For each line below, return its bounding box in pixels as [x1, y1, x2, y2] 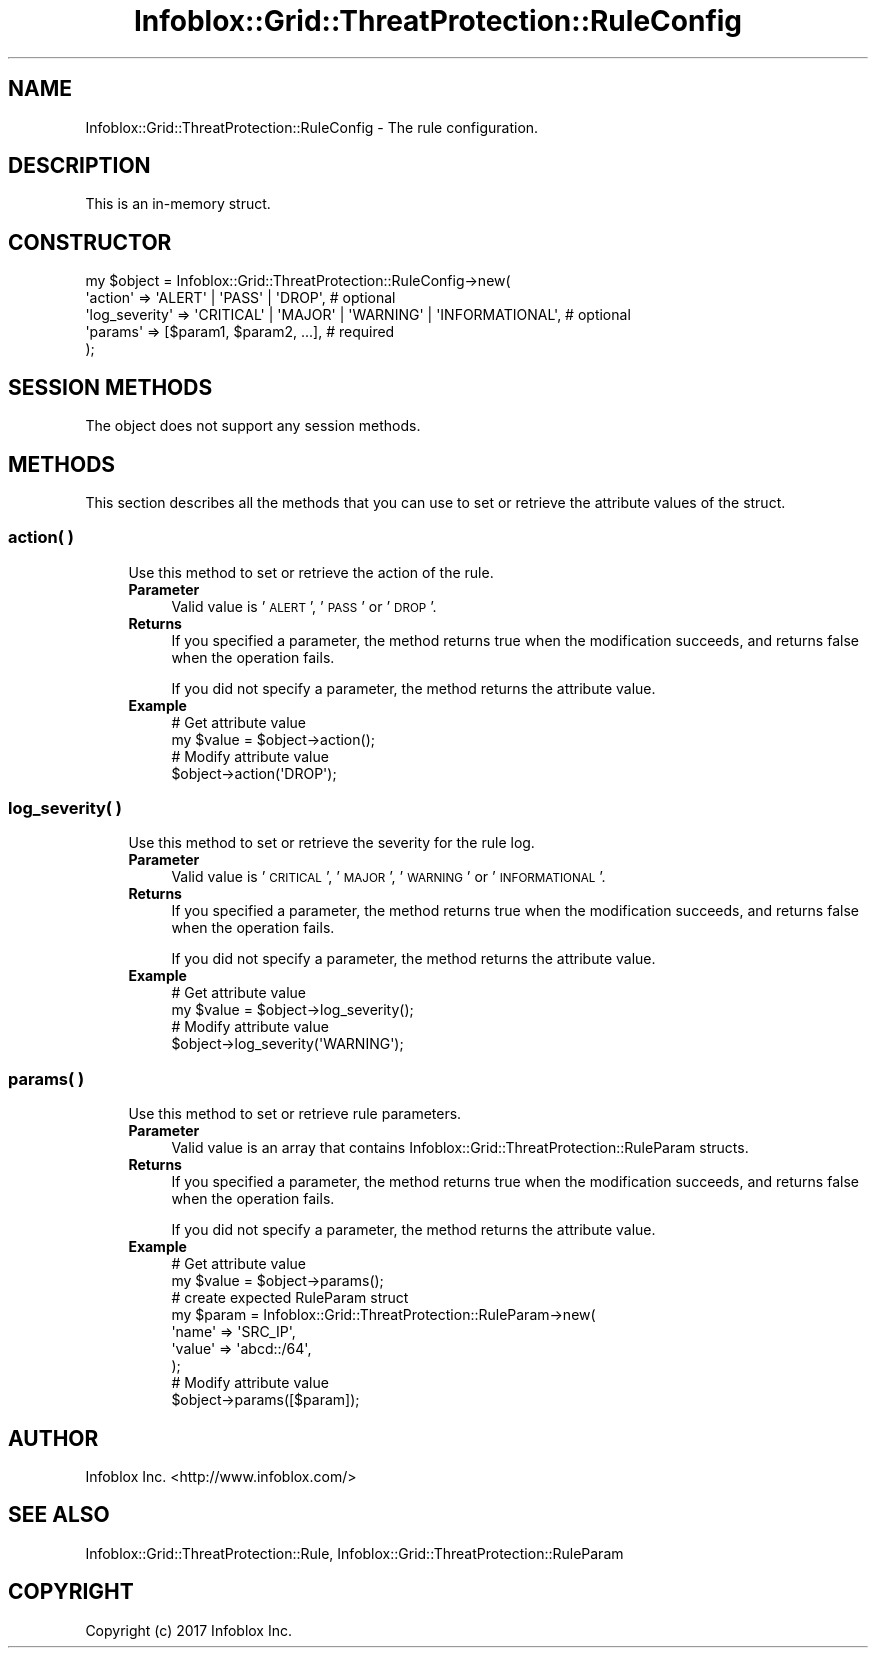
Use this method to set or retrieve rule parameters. [128, 1105, 462, 1123]
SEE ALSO [8, 1502, 110, 1528]
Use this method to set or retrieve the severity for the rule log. [128, 834, 535, 852]
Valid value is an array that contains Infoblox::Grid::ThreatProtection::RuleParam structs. [171, 1139, 749, 1157]
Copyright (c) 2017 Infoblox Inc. [85, 1621, 292, 1639]
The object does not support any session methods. [85, 417, 421, 435]
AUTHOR [8, 1425, 99, 1451]
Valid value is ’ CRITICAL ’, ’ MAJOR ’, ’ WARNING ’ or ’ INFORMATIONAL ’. [171, 868, 606, 886]
